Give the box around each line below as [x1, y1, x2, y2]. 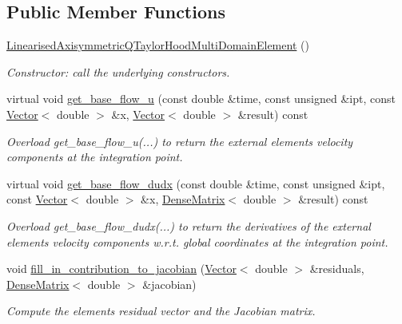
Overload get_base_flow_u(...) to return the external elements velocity [6, 132, 353, 149]
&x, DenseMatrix [141, 191, 225, 207]
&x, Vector [111, 105, 165, 122]
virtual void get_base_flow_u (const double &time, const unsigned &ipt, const [6, 90, 396, 107]
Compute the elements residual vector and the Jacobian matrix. [6, 302, 316, 319]
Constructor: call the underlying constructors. [6, 63, 230, 80]
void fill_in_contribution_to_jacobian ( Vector [6, 260, 237, 277]
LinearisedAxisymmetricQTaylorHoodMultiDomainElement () [6, 37, 309, 53]
